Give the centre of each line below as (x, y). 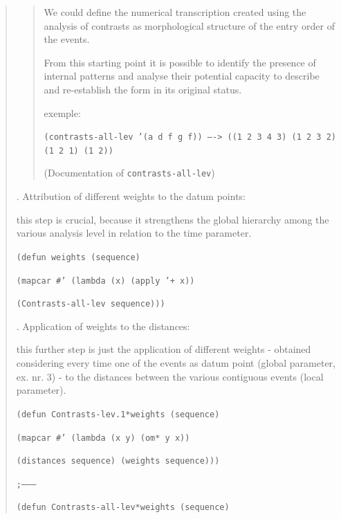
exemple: (62, 112)
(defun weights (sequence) (78, 257)
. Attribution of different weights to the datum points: (131, 196)
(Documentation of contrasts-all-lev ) (129, 173)
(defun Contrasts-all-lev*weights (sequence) (123, 508)
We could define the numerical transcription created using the (175, 12)
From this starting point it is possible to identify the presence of (180, 62)
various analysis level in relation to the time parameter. (134, 233)
